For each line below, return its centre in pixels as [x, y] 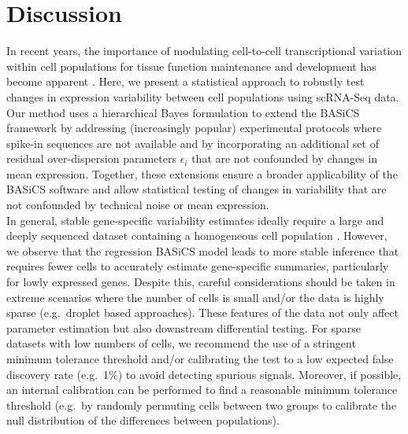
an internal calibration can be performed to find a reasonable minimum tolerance [202, 390]
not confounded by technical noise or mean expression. [138, 205]
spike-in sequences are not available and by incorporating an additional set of [193, 143]
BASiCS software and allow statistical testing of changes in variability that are [197, 189]
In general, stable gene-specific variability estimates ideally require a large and [195, 220]
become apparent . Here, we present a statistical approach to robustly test [185, 81]
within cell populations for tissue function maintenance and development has [191, 66]
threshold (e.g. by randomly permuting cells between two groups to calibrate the [202, 405]
